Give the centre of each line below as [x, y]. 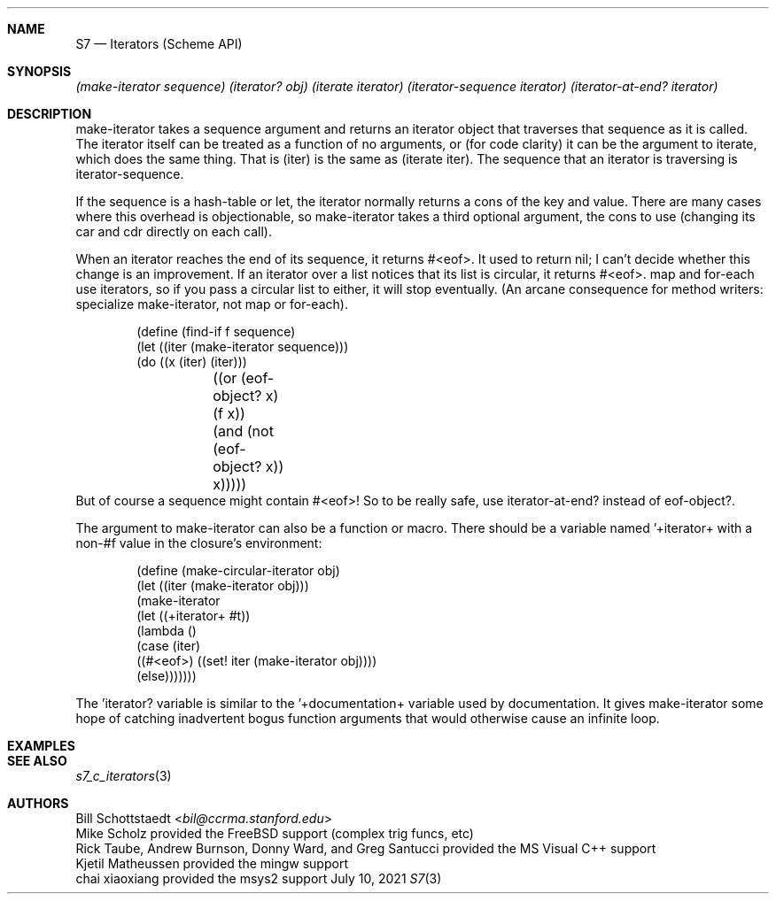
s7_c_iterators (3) [124, 776]
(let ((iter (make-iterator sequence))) [243, 347]
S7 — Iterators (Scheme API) [159, 44]
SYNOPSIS [39, 71]
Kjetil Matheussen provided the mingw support [212, 863]
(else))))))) [167, 676]
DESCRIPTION [50, 114]
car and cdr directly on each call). [174, 231]
